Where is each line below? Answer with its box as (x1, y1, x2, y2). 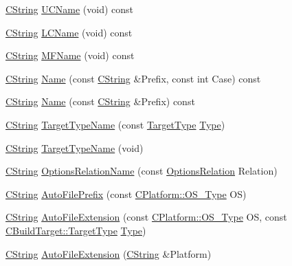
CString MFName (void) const (5, 48, 135, 63)
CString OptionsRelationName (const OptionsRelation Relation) (5, 164, 278, 178)
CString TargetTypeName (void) (5, 140, 144, 155)
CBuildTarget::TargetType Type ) (5, 223, 146, 237)
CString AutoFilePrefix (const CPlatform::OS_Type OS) (5, 186, 247, 201)
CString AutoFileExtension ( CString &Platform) (5, 246, 212, 261)
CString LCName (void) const (5, 25, 133, 39)
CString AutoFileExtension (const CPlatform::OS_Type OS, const (5, 210, 287, 224)
